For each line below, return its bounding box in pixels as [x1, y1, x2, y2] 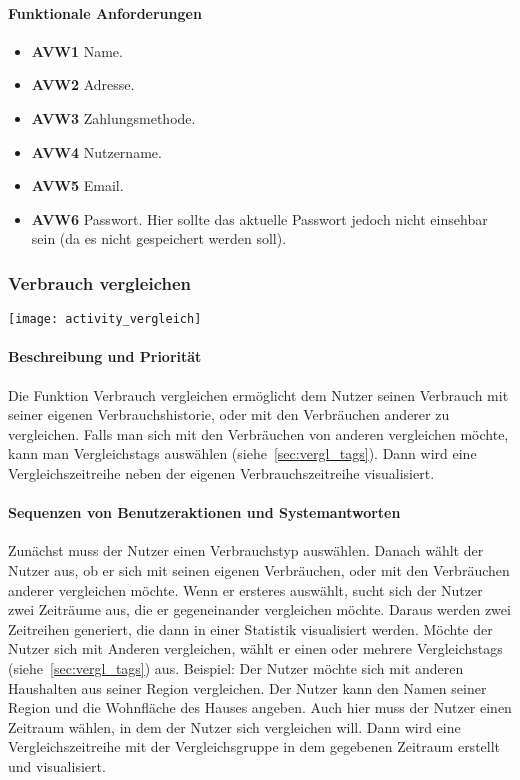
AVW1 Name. [31, 40, 123, 61]
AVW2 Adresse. [31, 74, 135, 95]
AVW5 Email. [31, 175, 124, 196]
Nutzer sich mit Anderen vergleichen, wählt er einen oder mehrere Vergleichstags [8, 638, 503, 659]
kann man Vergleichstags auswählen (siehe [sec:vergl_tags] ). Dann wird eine [8, 443, 477, 464]
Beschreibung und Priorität [8, 346, 202, 367]
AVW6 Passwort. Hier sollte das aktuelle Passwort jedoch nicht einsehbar [31, 208, 488, 229]
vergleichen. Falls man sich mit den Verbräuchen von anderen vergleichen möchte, [8, 423, 509, 444]
